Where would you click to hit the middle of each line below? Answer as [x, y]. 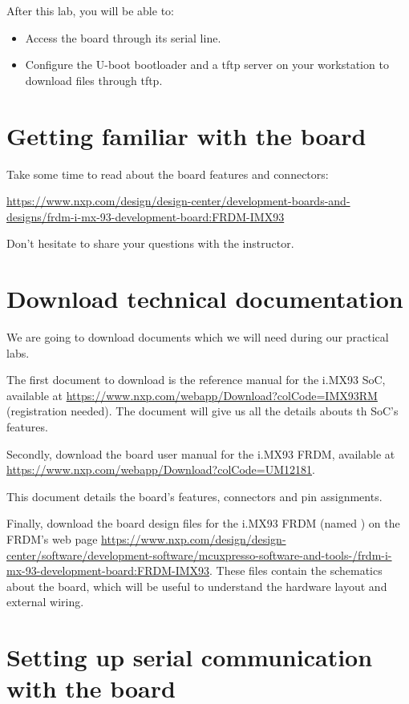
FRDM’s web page [52, 538]
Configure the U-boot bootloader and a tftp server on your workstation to [207, 65]
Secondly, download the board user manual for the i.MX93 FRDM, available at [201, 453]
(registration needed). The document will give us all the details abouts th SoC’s [202, 411]
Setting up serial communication [190, 657]
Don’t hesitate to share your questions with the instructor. [150, 243]
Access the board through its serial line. [123, 37]
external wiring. [45, 602]
